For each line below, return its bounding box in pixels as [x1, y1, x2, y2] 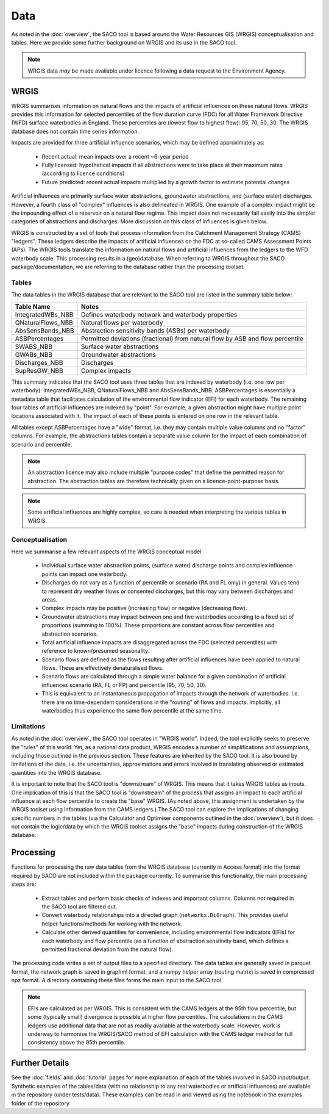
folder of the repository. [11, 1099, 71, 1107]
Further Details [11, 1058, 69, 1068]
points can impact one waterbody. [41, 570, 128, 578]
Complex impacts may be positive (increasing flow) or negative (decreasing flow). [41, 605, 247, 612]
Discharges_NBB [15, 358, 63, 367]
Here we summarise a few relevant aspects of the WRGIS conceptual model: [11, 548, 203, 555]
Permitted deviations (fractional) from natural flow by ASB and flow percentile [80, 334, 304, 343]
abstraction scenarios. [41, 630, 98, 638]
